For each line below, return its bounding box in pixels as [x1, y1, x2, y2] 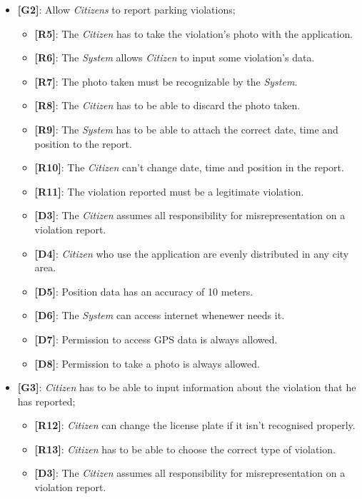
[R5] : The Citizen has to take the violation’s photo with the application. [34, 26, 353, 41]
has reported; [17, 393, 76, 408]
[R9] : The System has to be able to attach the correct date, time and [34, 121, 338, 136]
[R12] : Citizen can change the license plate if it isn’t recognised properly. [34, 418, 356, 433]
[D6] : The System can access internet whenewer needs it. [34, 308, 285, 323]
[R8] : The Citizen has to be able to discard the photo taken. [34, 98, 301, 113]
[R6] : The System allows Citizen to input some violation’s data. [34, 50, 315, 65]
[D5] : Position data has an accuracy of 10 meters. [34, 283, 253, 298]
